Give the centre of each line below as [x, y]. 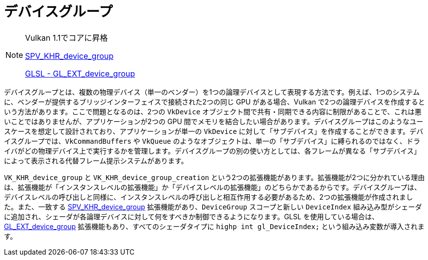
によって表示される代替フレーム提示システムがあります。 [96, 160]
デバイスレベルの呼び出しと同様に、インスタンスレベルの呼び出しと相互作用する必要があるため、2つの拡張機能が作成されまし [209, 197]
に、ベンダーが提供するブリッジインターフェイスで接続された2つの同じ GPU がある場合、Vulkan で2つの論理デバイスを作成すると [214, 102]
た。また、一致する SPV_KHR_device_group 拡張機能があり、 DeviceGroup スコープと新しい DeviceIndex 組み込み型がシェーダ [213, 207]
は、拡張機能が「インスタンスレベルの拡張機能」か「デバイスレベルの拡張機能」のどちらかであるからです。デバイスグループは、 [213, 187]
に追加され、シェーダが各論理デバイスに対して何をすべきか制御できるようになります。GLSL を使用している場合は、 [191, 216]
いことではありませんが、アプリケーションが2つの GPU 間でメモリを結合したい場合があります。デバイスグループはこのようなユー [214, 121]
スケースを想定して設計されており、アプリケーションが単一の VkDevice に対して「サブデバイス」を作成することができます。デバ [214, 131]
